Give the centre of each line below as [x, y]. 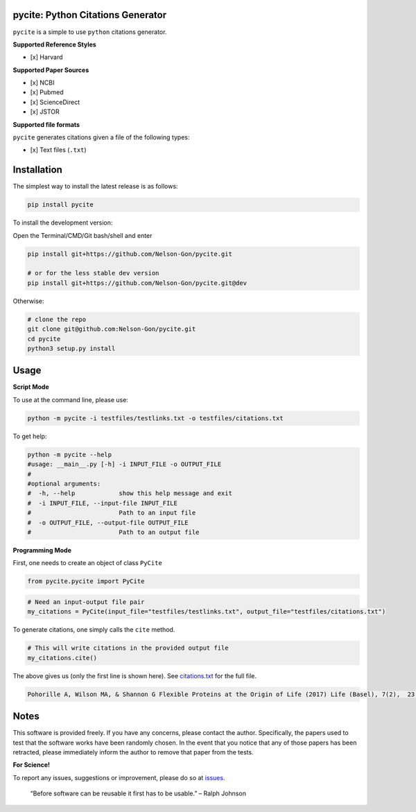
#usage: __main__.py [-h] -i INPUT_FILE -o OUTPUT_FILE [124, 464]
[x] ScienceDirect [55, 102]
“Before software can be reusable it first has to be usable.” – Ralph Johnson [138, 793]
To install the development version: [63, 223]
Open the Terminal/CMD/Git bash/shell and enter [83, 235]
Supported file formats [46, 124]
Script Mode [31, 387]
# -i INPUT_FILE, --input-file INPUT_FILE [103, 503]
